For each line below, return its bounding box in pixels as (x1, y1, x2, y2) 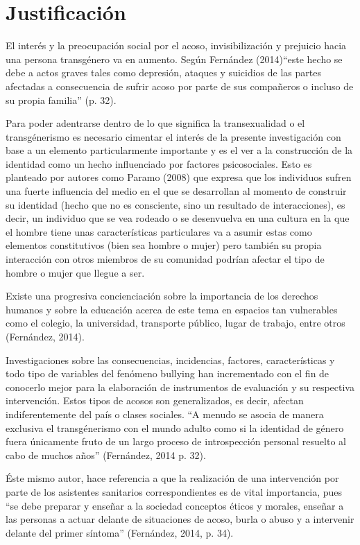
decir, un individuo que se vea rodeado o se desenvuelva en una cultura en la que (6, 211, 350, 225)
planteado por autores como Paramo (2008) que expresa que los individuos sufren (6, 170, 352, 184)
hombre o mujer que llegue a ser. (6, 265, 145, 279)
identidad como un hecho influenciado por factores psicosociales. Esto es (6, 156, 312, 171)
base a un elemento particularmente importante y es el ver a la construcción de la (6, 143, 353, 157)
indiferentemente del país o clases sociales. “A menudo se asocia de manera (6, 406, 324, 421)
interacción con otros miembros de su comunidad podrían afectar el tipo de (6, 252, 325, 266)
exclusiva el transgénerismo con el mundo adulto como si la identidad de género (6, 420, 344, 435)
